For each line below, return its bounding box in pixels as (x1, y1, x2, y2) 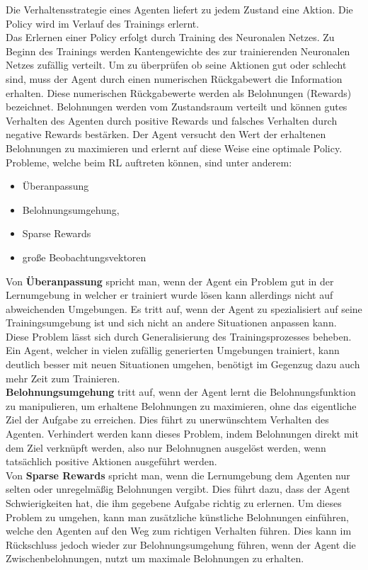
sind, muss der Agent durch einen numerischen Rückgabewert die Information (6, 71, 343, 86)
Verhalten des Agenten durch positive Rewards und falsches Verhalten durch (6, 113, 338, 127)
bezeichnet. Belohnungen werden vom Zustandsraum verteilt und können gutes (6, 99, 347, 114)
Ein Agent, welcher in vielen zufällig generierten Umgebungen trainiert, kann (6, 343, 340, 358)
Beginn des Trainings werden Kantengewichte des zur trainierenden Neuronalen (6, 43, 350, 58)
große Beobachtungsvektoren (22, 249, 146, 264)
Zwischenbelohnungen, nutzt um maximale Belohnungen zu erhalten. (6, 551, 304, 566)
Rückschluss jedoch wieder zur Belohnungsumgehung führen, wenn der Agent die (6, 537, 356, 552)
